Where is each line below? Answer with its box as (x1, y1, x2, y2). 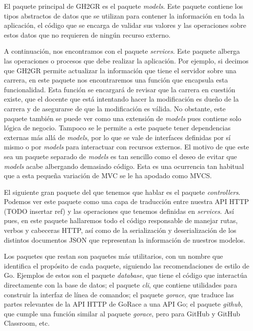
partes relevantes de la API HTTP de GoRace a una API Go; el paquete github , (4, 299, 243, 309)
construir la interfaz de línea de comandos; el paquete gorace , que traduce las (4, 289, 234, 299)
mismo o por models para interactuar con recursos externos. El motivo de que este (4, 142, 249, 152)
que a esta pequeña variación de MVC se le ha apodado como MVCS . (4, 170, 212, 181)
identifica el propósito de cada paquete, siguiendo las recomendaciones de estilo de (4, 260, 250, 270)
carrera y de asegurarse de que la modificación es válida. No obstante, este (4, 103, 226, 113)
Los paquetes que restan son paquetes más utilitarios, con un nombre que (4, 251, 223, 261)
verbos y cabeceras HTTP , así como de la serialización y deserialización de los (4, 225, 236, 235)
